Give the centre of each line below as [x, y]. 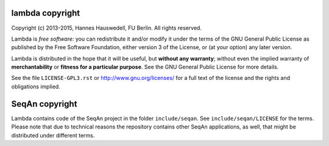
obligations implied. [36, 86]
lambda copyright [46, 13]
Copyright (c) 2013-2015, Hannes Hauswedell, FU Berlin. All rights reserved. [107, 28]
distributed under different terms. [53, 135]
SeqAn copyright [44, 104]
